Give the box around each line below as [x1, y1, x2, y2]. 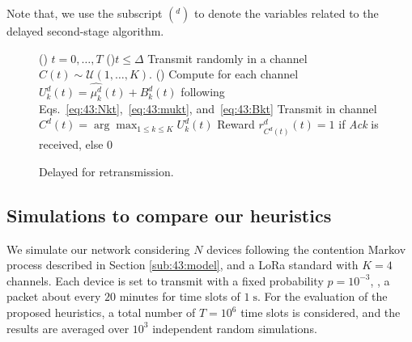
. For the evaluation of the [257, 288, 388, 305]
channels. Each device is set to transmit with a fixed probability [6, 272, 324, 289]
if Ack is [338, 116, 379, 133]
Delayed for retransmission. [39, 163, 174, 179]
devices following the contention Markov [206, 240, 406, 257]
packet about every [6, 288, 101, 305]
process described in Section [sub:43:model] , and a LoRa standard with [6, 256, 359, 273]
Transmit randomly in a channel [147, 49, 308, 66]
